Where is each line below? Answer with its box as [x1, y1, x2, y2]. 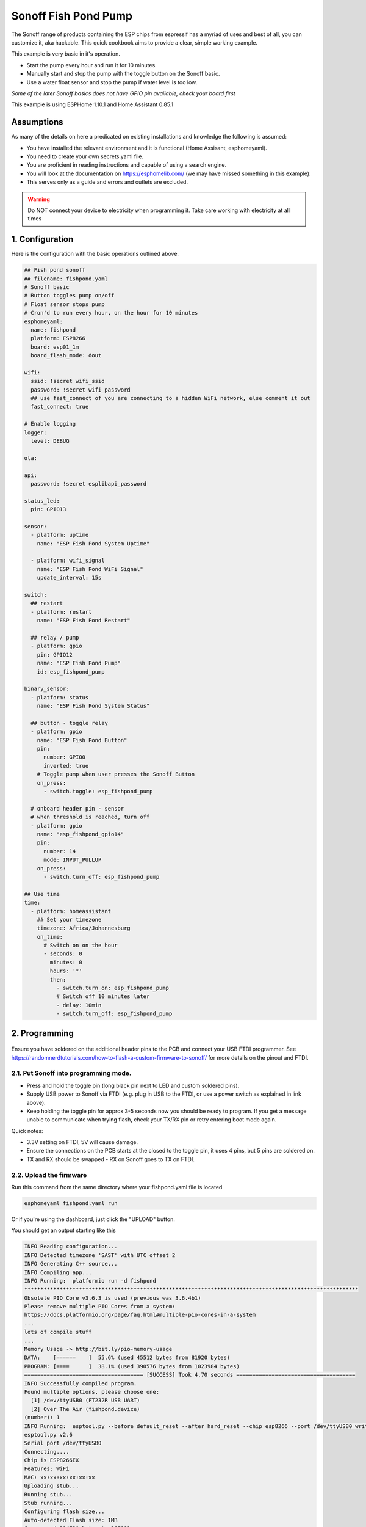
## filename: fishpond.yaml [24, 275, 108, 282]
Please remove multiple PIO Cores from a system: [24, 1303, 176, 1310]
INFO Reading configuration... [24, 1243, 118, 1250]
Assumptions [11, 117, 63, 128]
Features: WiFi [24, 1465, 70, 1472]
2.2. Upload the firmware [11, 1170, 87, 1179]
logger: [24, 429, 47, 436]
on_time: [37, 933, 63, 940]
